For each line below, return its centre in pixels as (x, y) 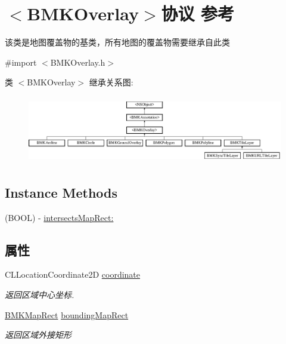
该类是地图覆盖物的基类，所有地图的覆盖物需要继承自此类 (117, 42)
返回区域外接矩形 (38, 335)
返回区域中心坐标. (40, 295)
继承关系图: (111, 82)
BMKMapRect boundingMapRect (67, 314)
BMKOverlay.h (78, 62)
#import (21, 62)
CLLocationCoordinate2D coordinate (73, 274)
